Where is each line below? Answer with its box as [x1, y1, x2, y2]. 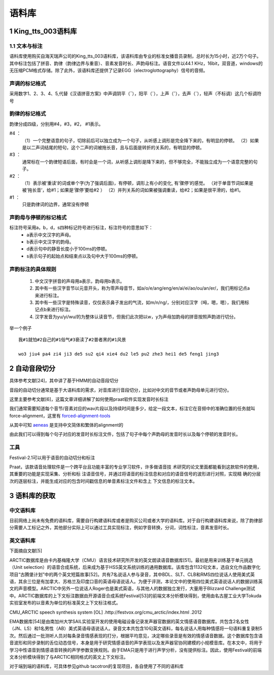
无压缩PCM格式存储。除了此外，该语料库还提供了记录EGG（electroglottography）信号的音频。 [9, 68, 208, 74]
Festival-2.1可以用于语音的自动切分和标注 [9, 455, 95, 461]
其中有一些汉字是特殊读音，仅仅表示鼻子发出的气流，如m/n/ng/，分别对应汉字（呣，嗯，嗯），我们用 [35, 299, 245, 305]
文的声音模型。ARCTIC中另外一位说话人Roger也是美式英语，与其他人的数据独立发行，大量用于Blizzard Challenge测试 [9, 586, 256, 592]
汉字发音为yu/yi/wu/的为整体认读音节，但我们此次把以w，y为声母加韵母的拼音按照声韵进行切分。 [35, 313, 238, 319]
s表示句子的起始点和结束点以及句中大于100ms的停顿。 [26, 253, 141, 259]
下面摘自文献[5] [9, 548, 43, 554]
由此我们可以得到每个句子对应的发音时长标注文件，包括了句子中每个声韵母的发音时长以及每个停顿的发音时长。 [9, 431, 241, 437]
